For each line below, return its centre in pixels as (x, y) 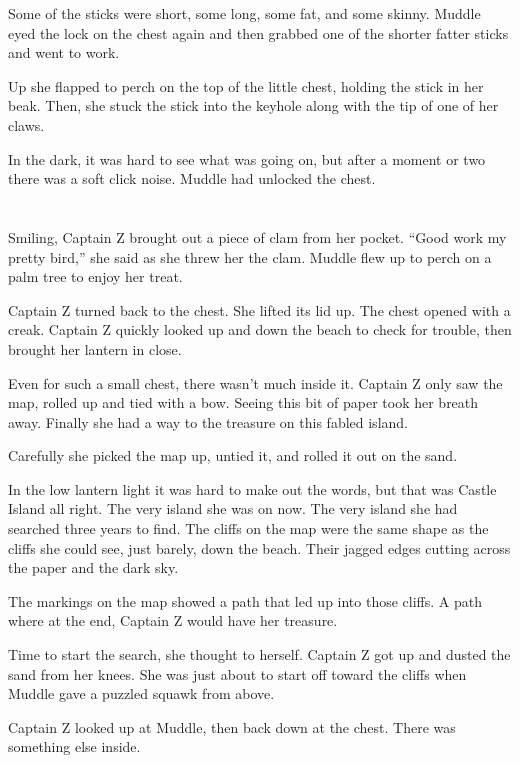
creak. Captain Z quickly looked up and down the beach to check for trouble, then (260, 329)
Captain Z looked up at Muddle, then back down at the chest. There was (232, 726)
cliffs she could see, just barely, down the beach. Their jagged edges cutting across (259, 547)
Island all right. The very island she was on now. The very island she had (233, 508)
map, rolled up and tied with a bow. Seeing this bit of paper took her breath (243, 402)
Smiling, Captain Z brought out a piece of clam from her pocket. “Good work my (257, 236)
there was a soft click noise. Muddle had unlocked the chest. (192, 178)
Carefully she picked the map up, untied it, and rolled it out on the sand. (233, 455)
